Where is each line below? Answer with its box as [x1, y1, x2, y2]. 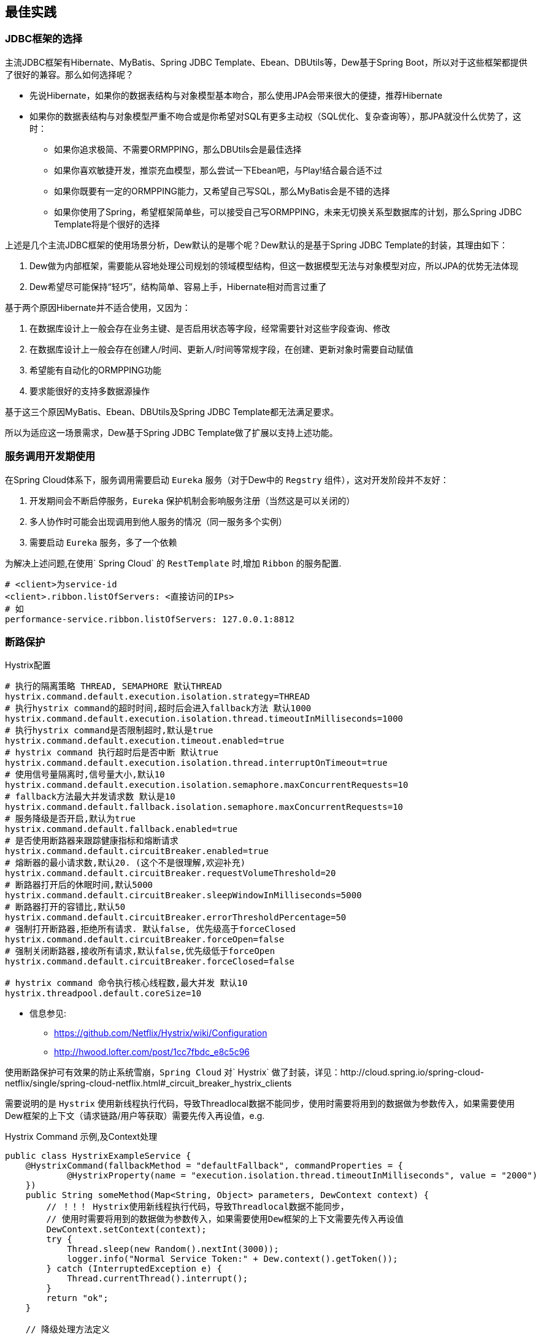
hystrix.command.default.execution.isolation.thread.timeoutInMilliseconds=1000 [5, 714, 404, 724]
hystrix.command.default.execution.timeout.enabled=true [5, 736, 285, 746]
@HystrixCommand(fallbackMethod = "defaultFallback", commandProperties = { [25, 1161, 404, 1171]
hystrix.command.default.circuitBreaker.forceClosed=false [5, 956, 295, 967]
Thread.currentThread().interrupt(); [67, 1273, 248, 1284]
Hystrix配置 [5, 660, 51, 671]
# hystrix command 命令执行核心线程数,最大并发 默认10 [5, 978, 248, 988]
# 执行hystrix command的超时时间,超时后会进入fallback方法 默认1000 [5, 703, 312, 714]
